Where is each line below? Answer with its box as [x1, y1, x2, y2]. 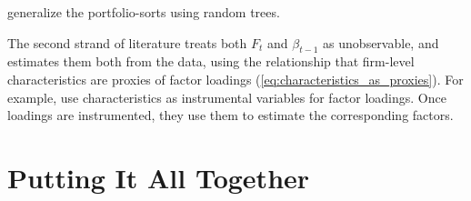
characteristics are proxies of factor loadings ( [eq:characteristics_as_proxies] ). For [7, 69, 464, 88]
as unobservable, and [323, 33, 439, 52]
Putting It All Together [7, 158, 310, 196]
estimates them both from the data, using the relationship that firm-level [7, 52, 415, 71]
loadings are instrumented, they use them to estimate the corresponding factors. [7, 106, 454, 125]
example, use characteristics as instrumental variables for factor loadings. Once [7, 87, 446, 106]
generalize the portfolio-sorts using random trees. [7, 3, 280, 21]
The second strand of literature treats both [7, 33, 247, 52]
